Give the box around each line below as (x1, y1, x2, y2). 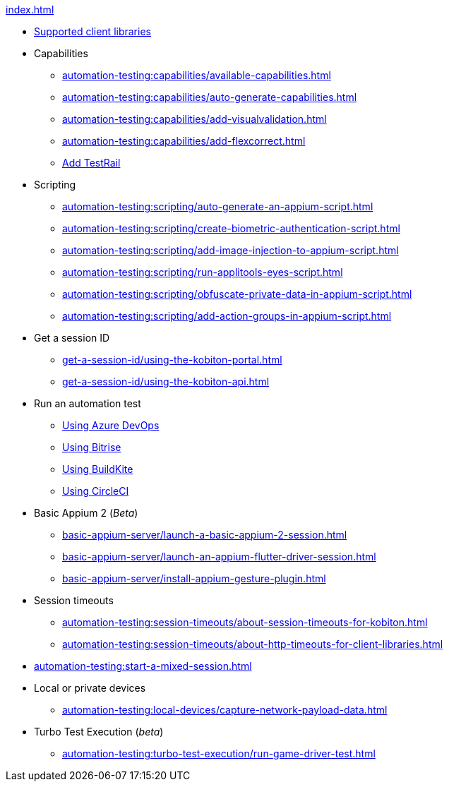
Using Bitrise (62, 441, 121, 453)
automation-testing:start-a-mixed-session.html (34, 660, 252, 672)
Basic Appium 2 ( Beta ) (34, 507, 138, 519)
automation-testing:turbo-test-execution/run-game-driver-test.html (62, 747, 376, 759)
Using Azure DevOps (62, 419, 160, 431)
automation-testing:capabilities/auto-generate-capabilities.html (62, 91, 357, 103)
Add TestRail (62, 157, 121, 169)
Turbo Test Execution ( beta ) (34, 726, 164, 738)
